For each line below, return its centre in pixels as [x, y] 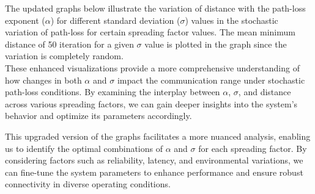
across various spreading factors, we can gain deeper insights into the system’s [151, 103]
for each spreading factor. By [253, 148]
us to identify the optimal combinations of [84, 148]
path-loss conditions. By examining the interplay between [113, 92]
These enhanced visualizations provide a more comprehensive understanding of [152, 67]
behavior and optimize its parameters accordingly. [98, 116]
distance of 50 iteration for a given [69, 44]
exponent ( [25, 20]
